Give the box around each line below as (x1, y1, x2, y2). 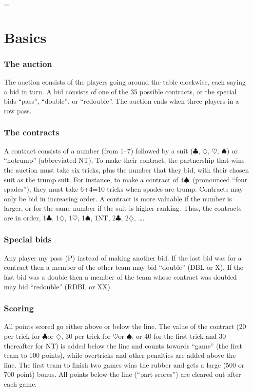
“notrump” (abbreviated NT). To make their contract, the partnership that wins (4, 155, 245, 165)
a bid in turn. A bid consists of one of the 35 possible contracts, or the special (4, 86, 237, 96)
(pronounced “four (193, 174, 248, 184)
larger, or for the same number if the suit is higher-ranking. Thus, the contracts (4, 203, 242, 213)
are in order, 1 (4, 212, 47, 222)
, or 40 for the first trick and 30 (132, 330, 226, 341)
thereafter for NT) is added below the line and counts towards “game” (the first (4, 340, 242, 350)
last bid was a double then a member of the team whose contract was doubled (4, 271, 237, 282)
